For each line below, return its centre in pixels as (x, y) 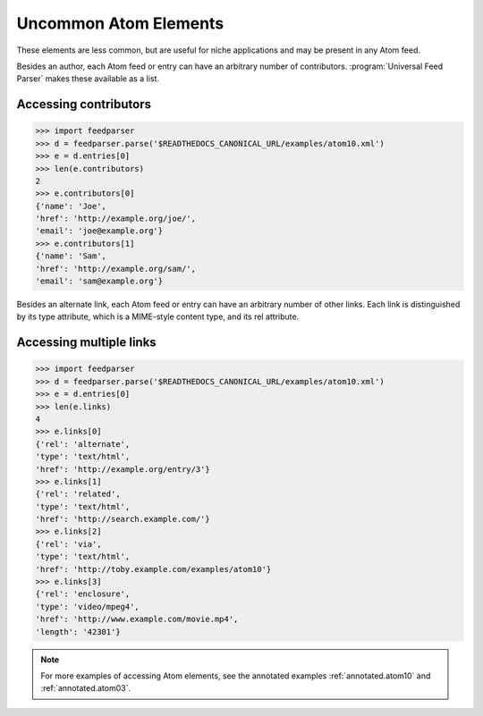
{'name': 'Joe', (71, 206)
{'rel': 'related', (78, 494)
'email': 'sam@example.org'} (99, 281)
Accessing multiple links (86, 343)
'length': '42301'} (78, 632)
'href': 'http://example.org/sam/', (116, 269)
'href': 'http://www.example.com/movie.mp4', (137, 619)
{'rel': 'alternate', (83, 444)
